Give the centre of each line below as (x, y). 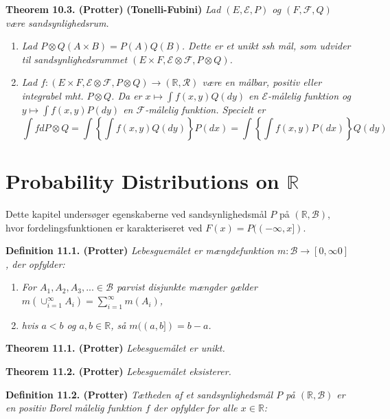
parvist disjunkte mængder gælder (187, 287)
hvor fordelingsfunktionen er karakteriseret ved (104, 227)
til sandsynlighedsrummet (74, 59)
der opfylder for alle (195, 408)
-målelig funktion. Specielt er (205, 109)
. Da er (127, 95)
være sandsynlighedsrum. (57, 22)
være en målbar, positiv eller (262, 82)
